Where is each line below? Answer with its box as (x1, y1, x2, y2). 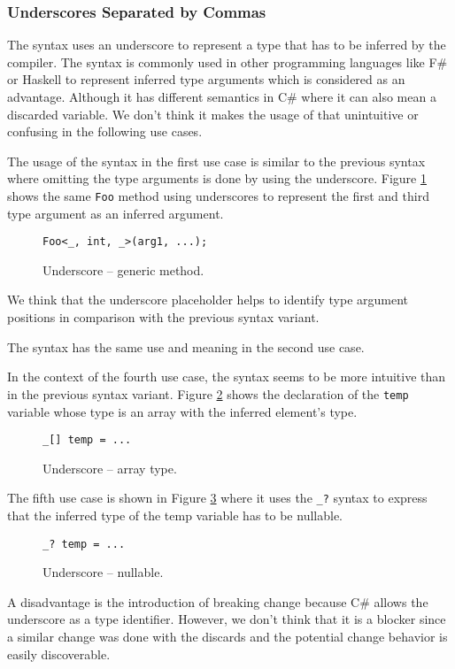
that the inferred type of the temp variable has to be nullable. (7, 506, 343, 524)
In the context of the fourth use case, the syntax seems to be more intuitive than (7, 367, 446, 386)
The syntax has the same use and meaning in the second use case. (7, 337, 365, 356)
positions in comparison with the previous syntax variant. (7, 308, 320, 327)
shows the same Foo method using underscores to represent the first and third (7, 186, 429, 204)
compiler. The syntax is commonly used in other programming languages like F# (7, 52, 448, 71)
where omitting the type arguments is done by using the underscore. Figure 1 (7, 169, 427, 188)
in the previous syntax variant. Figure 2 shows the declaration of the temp (7, 384, 409, 403)
